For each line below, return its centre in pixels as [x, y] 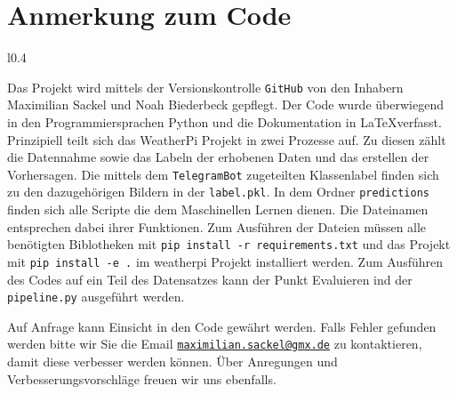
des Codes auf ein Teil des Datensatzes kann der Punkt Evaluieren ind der [210, 279]
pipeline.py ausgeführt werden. [96, 297]
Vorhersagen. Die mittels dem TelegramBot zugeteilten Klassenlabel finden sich [223, 174]
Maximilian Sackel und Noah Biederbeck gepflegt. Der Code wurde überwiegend [225, 105]
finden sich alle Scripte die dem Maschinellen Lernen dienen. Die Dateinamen [218, 209]
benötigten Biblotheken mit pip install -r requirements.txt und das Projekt [229, 244]
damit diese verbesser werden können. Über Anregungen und [172, 362]
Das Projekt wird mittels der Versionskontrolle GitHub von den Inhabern [205, 87]
